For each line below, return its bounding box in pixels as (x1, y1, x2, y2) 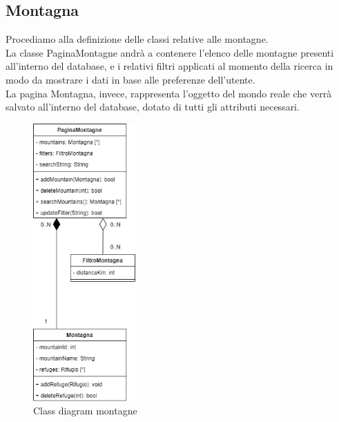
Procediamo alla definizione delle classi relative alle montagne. (6, 32, 269, 46)
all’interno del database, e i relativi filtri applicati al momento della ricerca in (6, 59, 333, 73)
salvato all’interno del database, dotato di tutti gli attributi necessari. (6, 99, 300, 114)
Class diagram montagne (33, 403, 137, 418)
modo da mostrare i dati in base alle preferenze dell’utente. (6, 72, 255, 86)
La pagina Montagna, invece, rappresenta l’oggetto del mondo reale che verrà (6, 86, 332, 100)
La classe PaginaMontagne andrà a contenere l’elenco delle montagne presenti (6, 45, 334, 59)
